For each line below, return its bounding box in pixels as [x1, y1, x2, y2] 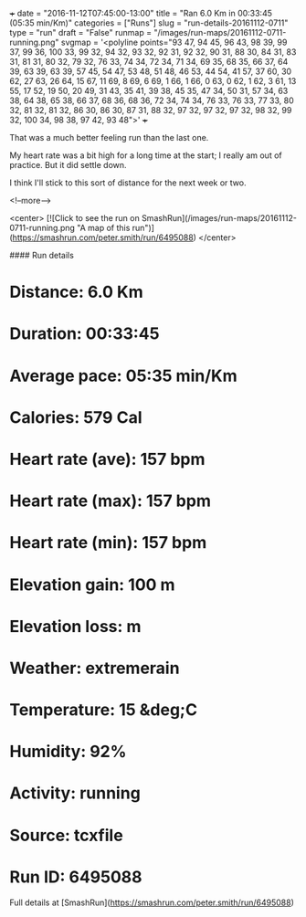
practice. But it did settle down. [9, 160, 127, 170]
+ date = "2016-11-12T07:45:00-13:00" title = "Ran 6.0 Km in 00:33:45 [9, 8, 272, 18]
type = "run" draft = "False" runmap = [9, 27, 153, 37]
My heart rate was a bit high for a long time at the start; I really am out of [9, 150, 282, 161]
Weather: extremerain [9, 658, 180, 679]
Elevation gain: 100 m [9, 574, 175, 595]
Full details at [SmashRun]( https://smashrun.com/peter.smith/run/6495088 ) [9, 897, 295, 908]
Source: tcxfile [9, 825, 123, 846]
